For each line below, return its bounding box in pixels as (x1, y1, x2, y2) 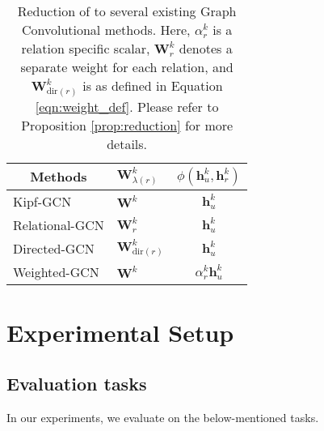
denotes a (179, 39, 233, 58)
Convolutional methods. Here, (21, 20, 191, 39)
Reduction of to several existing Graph (17, 2, 237, 20)
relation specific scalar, (21, 39, 150, 58)
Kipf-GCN (13, 191, 72, 211)
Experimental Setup (6, 315, 234, 348)
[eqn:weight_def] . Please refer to (35, 96, 219, 116)
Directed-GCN (13, 238, 95, 258)
